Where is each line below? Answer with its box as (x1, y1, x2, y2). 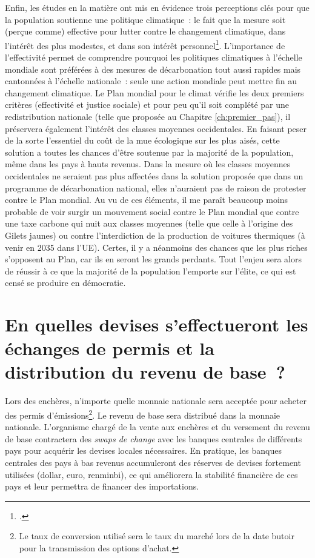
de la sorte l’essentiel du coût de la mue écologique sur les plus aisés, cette (5, 134, 280, 147)
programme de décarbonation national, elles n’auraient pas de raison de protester (5, 181, 307, 194)
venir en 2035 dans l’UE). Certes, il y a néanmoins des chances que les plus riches (5, 241, 308, 253)
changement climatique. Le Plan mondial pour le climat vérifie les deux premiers (5, 86, 304, 99)
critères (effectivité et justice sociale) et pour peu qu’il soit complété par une (5, 98, 290, 111)
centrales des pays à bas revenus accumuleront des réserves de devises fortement (5, 456, 301, 469)
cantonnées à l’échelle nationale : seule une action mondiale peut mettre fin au (5, 75, 297, 87)
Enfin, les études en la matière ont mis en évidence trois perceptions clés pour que (5, 1, 310, 13)
